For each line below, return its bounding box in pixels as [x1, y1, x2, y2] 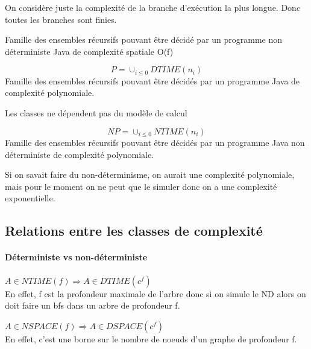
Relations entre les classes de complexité [5, 221, 263, 240]
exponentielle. [5, 192, 55, 204]
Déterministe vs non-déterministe [5, 251, 148, 263]
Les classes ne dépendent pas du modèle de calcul [5, 107, 187, 119]
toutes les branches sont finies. [5, 13, 117, 25]
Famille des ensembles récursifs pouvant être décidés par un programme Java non [5, 136, 305, 149]
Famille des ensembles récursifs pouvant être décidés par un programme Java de [5, 74, 300, 87]
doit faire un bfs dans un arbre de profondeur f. [5, 299, 180, 312]
